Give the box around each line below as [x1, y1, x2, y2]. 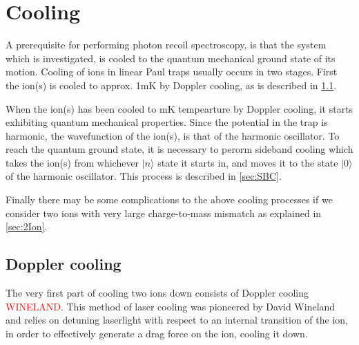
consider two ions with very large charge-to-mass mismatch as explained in [6, 205, 322, 220]
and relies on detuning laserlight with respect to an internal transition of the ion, [6, 313, 348, 327]
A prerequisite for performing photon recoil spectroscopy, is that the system [6, 37, 327, 52]
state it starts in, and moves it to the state [157, 155, 338, 169]
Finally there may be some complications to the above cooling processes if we [6, 192, 333, 207]
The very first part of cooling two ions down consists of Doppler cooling [6, 286, 309, 300]
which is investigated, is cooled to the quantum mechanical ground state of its [6, 50, 336, 65]
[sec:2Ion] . [6, 219, 48, 234]
